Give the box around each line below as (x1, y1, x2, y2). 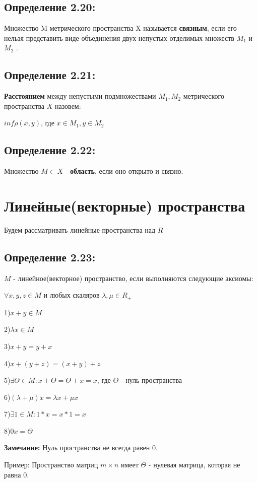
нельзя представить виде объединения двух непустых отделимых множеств (4, 32, 234, 43)
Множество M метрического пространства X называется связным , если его (4, 23, 237, 33)
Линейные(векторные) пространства (4, 195, 245, 216)
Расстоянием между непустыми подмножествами (4, 91, 156, 101)
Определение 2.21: (4, 67, 96, 83)
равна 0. (4, 469, 29, 479)
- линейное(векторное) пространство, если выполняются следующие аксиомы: (13, 272, 253, 283)
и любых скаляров (43, 290, 100, 300)
